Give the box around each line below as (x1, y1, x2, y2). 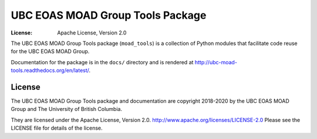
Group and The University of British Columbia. (11, 106, 123, 113)
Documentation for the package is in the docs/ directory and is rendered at (11, 58, 194, 65)
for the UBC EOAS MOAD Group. (11, 48, 90, 55)
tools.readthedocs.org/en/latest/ (11, 67, 89, 74)
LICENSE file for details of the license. (11, 124, 103, 131)
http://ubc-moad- (194, 58, 238, 65)
